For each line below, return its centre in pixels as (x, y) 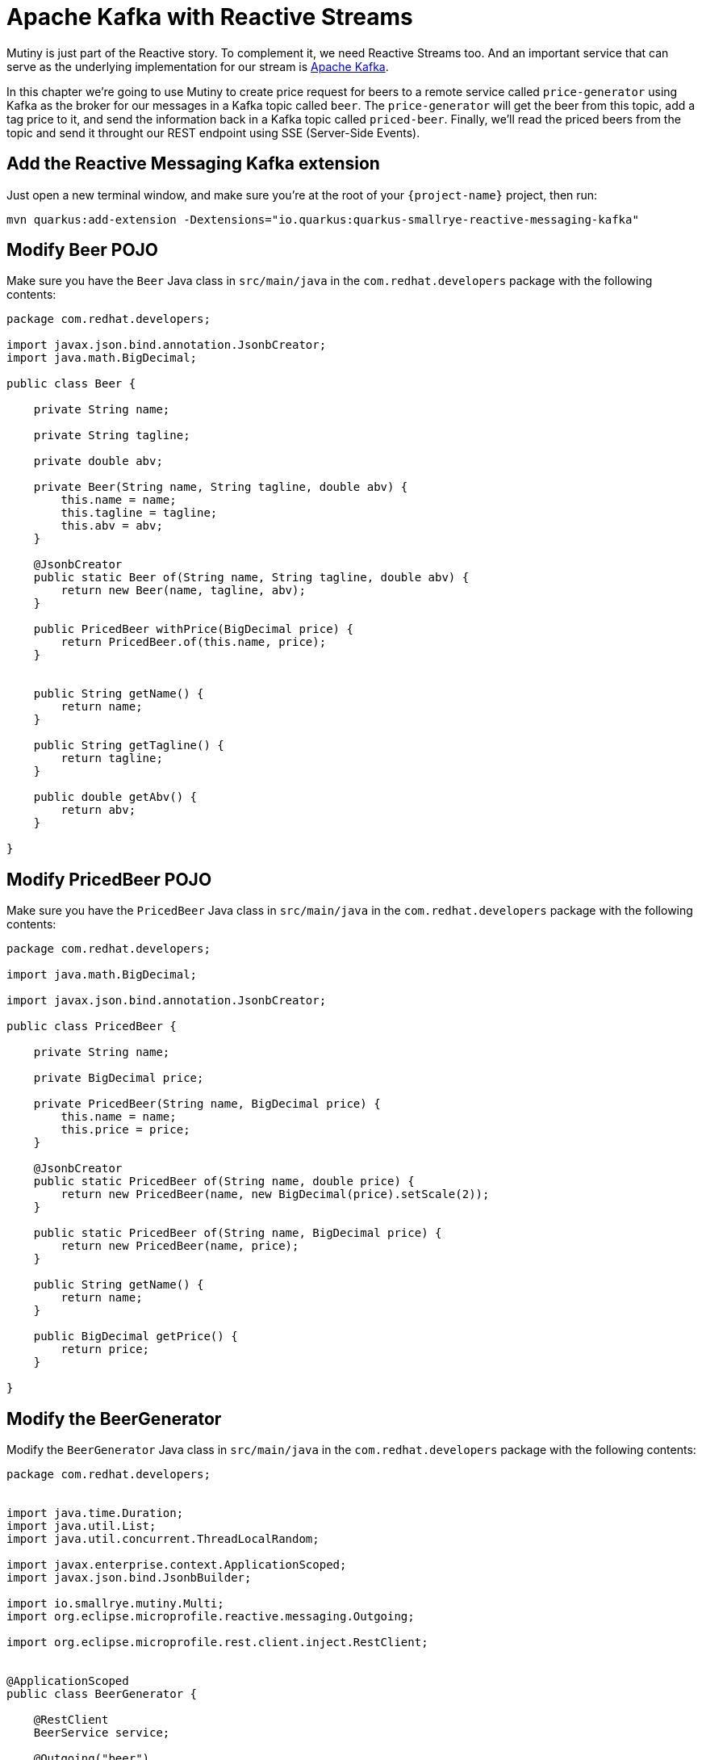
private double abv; (98, 461)
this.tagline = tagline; (139, 513)
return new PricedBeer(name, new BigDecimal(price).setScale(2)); (275, 1194)
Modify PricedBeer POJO (109, 879)
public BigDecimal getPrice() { (136, 1337)
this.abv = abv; (112, 526)
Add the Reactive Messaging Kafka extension (193, 164)
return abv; (98, 810)
